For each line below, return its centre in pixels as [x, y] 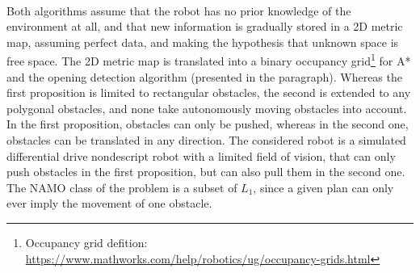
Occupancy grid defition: [86, 242]
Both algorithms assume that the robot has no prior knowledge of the [179, 10]
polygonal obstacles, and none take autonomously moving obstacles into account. [207, 108]
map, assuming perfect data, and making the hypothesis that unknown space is [203, 42]
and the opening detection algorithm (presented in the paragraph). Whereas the [204, 76]
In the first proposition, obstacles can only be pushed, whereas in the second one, [208, 124]
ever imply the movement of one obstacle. [109, 203]
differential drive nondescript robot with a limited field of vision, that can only [201, 155]
